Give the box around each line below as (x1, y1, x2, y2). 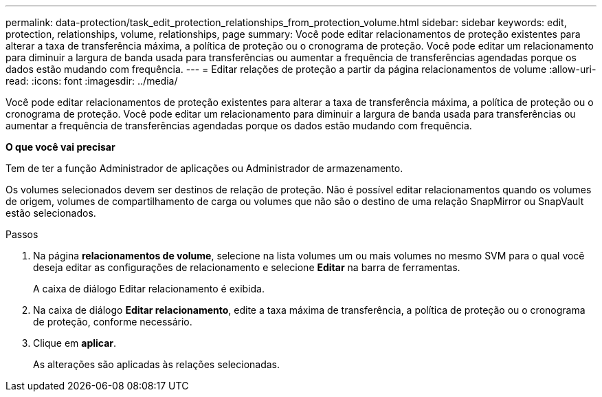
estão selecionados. (5, 207, 96, 219)
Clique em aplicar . (33, 337, 117, 349)
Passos (5, 228, 38, 240)
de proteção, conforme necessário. (33, 316, 192, 328)
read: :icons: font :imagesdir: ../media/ (5, 75, 178, 87)
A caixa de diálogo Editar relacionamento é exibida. (33, 283, 265, 294)
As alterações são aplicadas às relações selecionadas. (33, 358, 280, 370)
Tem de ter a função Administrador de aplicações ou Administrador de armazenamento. (5, 162, 403, 174)
